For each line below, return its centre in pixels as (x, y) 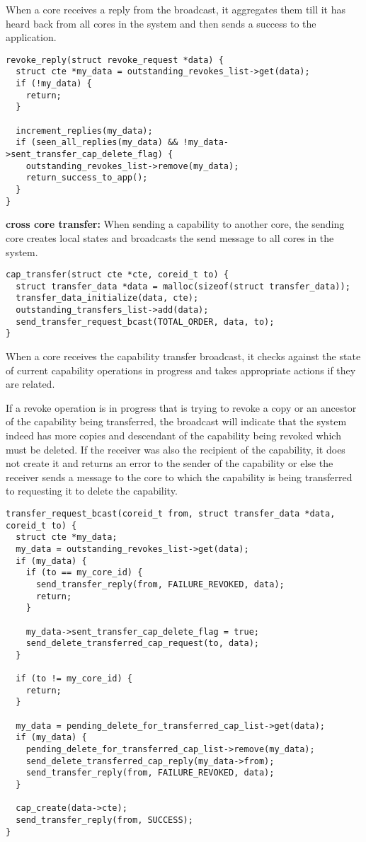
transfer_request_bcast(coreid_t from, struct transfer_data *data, (171, 513)
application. (31, 37)
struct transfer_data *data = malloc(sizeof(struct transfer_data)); (183, 286)
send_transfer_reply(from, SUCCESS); (104, 820)
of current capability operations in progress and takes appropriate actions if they (181, 370)
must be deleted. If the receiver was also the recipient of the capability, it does (176, 449)
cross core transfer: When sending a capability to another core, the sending (175, 224)
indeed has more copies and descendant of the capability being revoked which (173, 435)
